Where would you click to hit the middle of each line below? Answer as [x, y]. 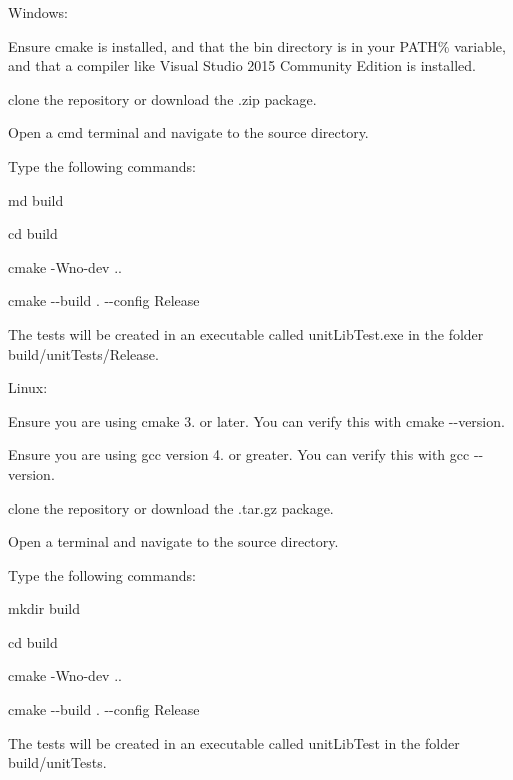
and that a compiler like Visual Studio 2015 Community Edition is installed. [242, 65]
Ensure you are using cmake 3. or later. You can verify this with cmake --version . [256, 420]
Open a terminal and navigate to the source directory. [173, 541]
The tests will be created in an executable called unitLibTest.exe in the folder [246, 333]
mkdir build [44, 608]
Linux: [28, 387]
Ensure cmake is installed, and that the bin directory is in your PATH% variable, [257, 45]
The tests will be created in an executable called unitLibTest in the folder [234, 742]
